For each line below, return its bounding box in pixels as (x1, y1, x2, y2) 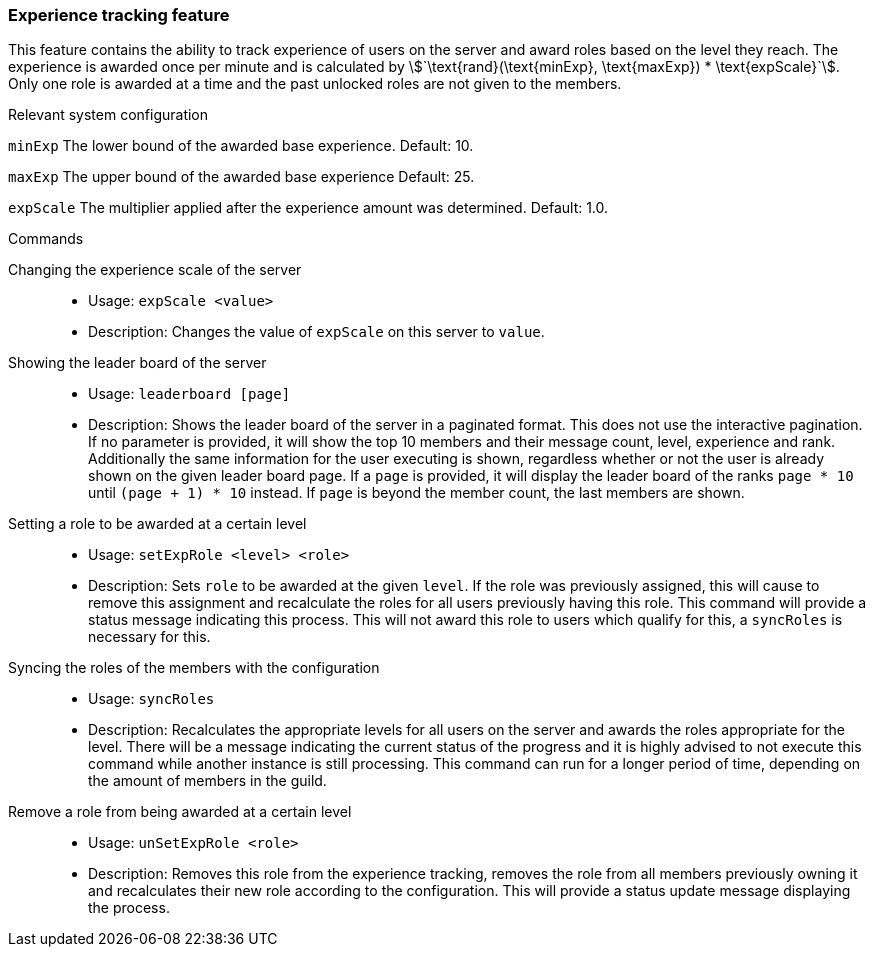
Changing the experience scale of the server (8, 261, 302, 279)
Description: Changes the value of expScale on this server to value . (88, 323, 545, 341)
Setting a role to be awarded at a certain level (8, 515, 307, 533)
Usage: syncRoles (88, 690, 215, 708)
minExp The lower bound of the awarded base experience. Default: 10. (8, 137, 474, 155)
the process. (88, 899, 170, 917)
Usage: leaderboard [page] (88, 385, 291, 403)
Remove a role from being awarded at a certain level (8, 803, 352, 821)
